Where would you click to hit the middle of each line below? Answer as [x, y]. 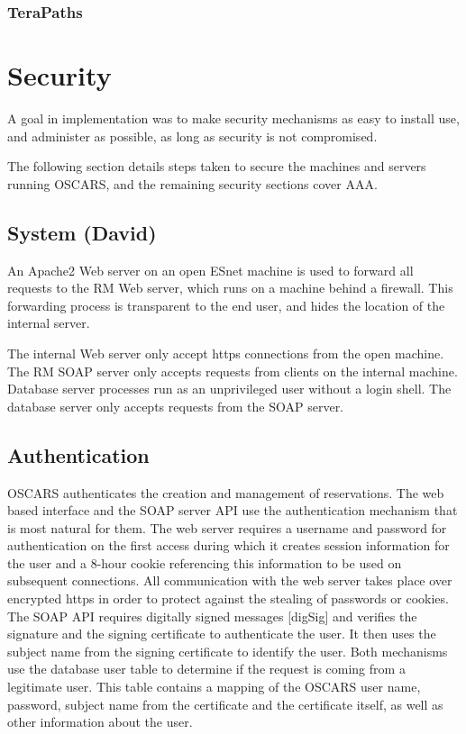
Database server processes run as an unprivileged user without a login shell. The [229, 389]
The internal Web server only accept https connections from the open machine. [226, 353]
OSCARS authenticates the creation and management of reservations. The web [226, 492]
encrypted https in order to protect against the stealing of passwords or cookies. [228, 598]
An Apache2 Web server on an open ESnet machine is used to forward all [210, 270]
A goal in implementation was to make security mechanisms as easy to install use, [233, 118]
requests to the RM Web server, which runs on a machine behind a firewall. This [230, 288]
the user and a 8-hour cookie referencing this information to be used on [205, 562]
